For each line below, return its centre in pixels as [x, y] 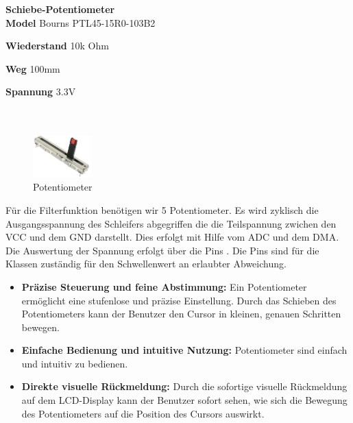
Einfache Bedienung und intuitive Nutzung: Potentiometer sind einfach [184, 350]
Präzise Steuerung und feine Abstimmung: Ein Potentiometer [164, 286]
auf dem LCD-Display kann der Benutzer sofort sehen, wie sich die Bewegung [184, 400]
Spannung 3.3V [41, 92]
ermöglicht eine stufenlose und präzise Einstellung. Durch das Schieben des [179, 300]
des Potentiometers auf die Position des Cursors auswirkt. [143, 413]
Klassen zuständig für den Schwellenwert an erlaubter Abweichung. [146, 264]
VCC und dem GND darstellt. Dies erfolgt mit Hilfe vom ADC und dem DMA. [172, 237]
